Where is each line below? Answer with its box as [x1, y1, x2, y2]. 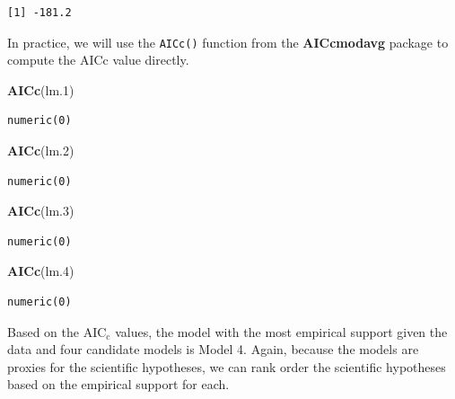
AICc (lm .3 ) [7, 201, 74, 220]
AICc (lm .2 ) [7, 141, 74, 160]
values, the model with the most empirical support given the [115, 322, 448, 341]
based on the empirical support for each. [7, 375, 230, 394]
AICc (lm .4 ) [7, 262, 74, 280]
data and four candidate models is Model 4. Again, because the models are [7, 340, 419, 359]
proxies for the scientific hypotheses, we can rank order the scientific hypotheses [7, 357, 446, 376]
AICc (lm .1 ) [7, 80, 74, 99]
